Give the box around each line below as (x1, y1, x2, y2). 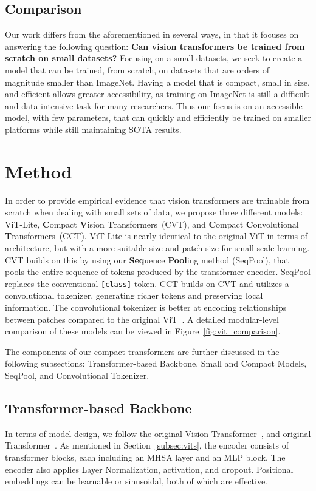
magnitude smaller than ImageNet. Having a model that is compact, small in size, (5, 75, 310, 88)
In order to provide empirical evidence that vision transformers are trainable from (5, 194, 310, 206)
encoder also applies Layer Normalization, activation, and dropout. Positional (5, 462, 294, 475)
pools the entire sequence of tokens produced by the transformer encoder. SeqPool (5, 265, 311, 278)
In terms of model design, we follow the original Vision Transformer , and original (5, 427, 311, 439)
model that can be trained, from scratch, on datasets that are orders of (5, 63, 269, 76)
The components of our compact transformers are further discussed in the (5, 345, 280, 357)
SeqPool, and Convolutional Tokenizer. (5, 369, 149, 382)
